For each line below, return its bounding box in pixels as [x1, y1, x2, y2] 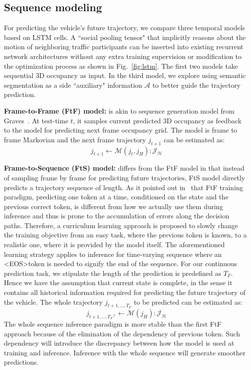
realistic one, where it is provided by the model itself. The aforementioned [4, 239, 225, 250]
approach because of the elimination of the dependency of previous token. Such [4, 328, 240, 338]
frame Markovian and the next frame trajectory [4, 134, 146, 144]
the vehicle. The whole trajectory [4, 296, 103, 307]
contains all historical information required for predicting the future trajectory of [4, 287, 246, 297]
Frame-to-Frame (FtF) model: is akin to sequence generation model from [4, 105, 235, 116]
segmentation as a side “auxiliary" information [4, 79, 142, 90]
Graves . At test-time [4, 115, 69, 125]
